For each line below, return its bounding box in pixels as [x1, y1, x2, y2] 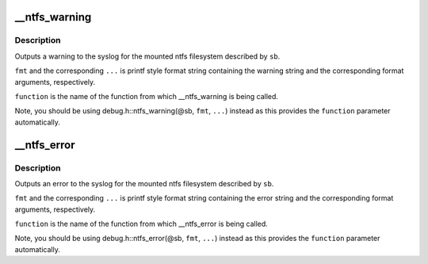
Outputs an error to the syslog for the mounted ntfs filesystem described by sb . [14, 178, 274, 188]
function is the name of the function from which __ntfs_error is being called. [14, 219, 269, 229]
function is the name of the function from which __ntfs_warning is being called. [14, 91, 279, 101]
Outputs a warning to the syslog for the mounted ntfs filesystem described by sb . [14, 52, 281, 61]
